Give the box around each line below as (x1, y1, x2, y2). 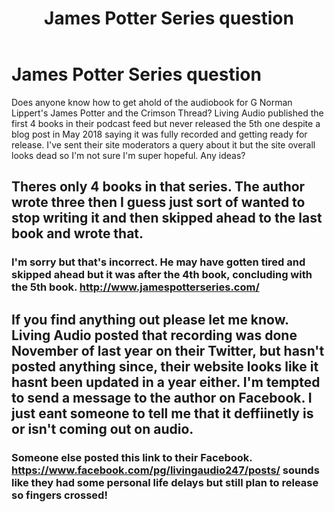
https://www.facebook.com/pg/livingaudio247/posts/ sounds (11, 463, 320, 477)
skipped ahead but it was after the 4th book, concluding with (11, 268, 313, 282)
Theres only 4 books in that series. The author (11, 178, 306, 196)
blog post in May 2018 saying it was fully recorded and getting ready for (11, 128, 308, 140)
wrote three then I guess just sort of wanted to (11, 194, 306, 211)
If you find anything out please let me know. (11, 311, 289, 328)
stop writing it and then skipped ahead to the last (11, 210, 323, 227)
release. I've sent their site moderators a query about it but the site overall (11, 138, 316, 151)
